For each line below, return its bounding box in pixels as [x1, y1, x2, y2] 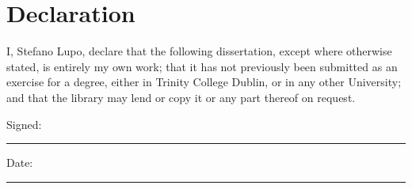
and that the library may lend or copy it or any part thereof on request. [6, 89, 356, 105]
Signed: [6, 115, 42, 132]
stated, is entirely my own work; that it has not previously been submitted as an [6, 58, 398, 74]
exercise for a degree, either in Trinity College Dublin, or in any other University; [6, 74, 402, 90]
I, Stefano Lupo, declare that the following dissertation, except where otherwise [6, 43, 392, 59]
